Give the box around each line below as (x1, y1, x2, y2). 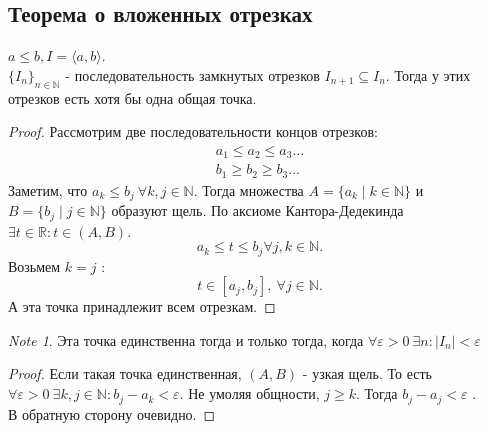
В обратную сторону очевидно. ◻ (8, 403, 216, 424)
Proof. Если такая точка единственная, (8, 363, 242, 384)
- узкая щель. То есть (302, 363, 432, 384)
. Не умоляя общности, (179, 383, 320, 404)
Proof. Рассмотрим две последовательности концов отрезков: (8, 121, 378, 142)
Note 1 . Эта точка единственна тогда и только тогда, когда (8, 329, 364, 350)
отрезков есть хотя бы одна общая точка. (8, 87, 257, 108)
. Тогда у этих (385, 64, 471, 85)
